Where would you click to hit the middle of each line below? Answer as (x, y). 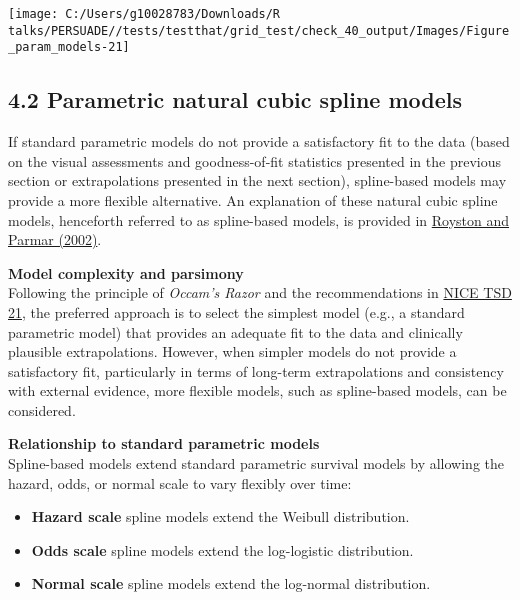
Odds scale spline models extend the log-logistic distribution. (222, 549)
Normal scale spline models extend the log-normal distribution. (231, 583)
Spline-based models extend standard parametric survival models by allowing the (256, 463)
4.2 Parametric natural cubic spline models (235, 99)
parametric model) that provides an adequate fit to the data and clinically (235, 331)
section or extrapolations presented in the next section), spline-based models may (257, 180)
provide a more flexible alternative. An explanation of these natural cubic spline (253, 199)
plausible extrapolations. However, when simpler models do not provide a (232, 351)
